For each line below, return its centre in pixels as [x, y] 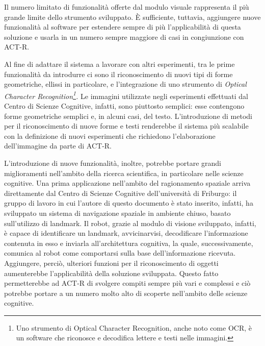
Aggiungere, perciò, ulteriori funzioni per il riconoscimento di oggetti [111, 263]
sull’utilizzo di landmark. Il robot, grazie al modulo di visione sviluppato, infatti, [130, 223]
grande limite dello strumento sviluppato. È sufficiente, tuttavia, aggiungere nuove [132, 17]
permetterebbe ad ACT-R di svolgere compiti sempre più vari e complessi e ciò [127, 283]
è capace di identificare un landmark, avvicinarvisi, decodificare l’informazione [126, 233]
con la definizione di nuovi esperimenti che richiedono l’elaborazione [110, 135]
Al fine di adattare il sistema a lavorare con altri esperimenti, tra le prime [120, 64]
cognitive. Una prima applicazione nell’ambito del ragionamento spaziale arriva [127, 183]
